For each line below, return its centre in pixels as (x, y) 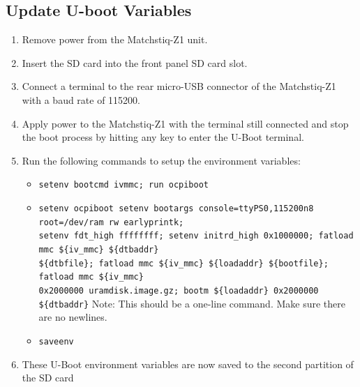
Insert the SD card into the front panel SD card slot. (135, 62)
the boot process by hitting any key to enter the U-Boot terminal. (163, 137)
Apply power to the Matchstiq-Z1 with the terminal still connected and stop (185, 123)
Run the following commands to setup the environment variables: (161, 160)
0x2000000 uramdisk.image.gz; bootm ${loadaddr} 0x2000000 (179, 290)
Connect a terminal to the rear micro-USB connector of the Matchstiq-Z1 (179, 86)
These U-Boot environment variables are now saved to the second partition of (188, 364)
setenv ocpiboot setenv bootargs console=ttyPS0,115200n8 (176, 209)
